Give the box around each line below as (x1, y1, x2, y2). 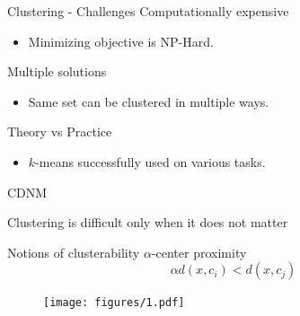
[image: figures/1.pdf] (43, 296, 185, 310)
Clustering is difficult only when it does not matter (7, 213, 288, 232)
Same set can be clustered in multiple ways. (28, 92, 269, 110)
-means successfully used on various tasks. (35, 152, 266, 171)
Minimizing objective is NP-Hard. (28, 31, 214, 50)
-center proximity (151, 242, 247, 261)
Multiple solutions (7, 62, 107, 81)
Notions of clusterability (7, 242, 140, 261)
